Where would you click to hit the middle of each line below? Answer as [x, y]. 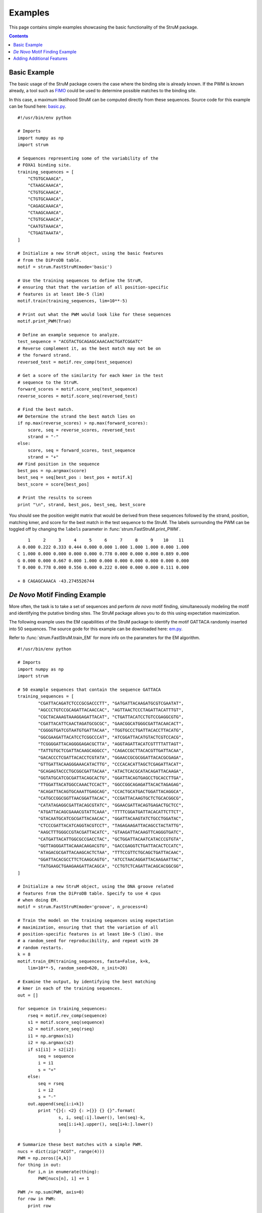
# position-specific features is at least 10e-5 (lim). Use [90, 934]
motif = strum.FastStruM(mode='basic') [65, 267]
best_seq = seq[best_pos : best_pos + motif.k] [75, 477]
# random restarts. [41, 948]
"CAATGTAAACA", [46, 226]
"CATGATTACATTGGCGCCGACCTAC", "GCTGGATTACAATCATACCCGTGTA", [111, 839]
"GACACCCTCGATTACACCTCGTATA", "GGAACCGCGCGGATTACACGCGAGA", [111, 757]
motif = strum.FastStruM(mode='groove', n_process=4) [83, 907]
